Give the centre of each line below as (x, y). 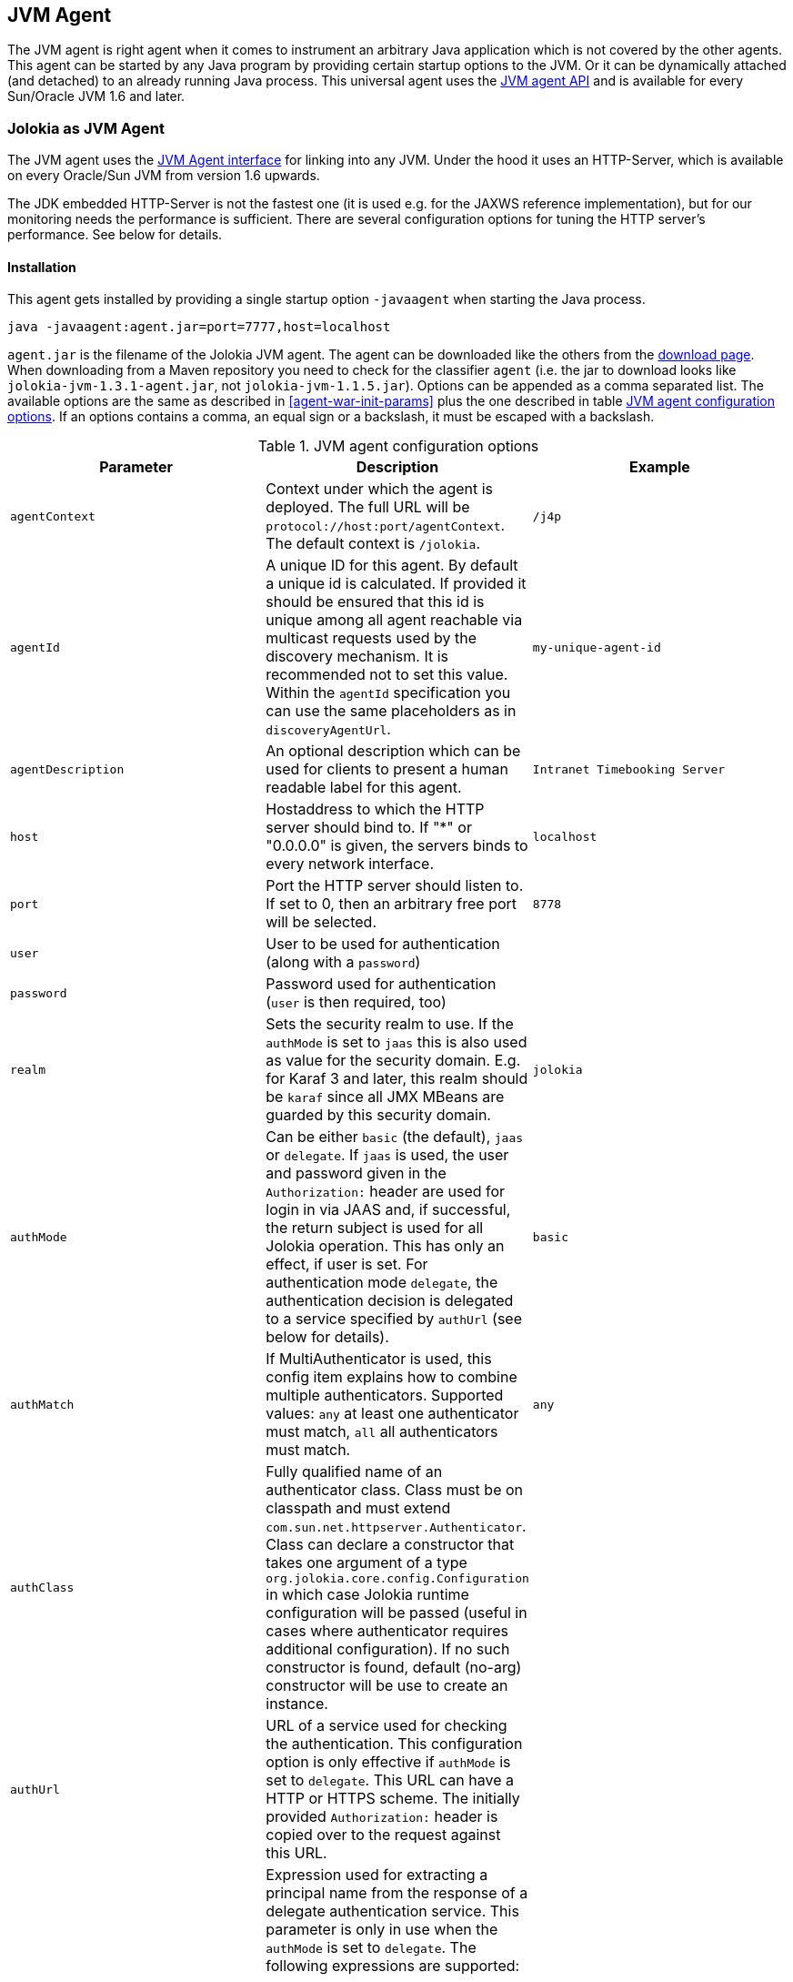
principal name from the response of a (397, 1893)
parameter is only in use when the (382, 1930)
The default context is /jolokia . (373, 544)
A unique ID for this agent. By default (392, 566)
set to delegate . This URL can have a (390, 1780)
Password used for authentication (381, 984)
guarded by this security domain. (378, 1115)
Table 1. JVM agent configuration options (398, 446)
